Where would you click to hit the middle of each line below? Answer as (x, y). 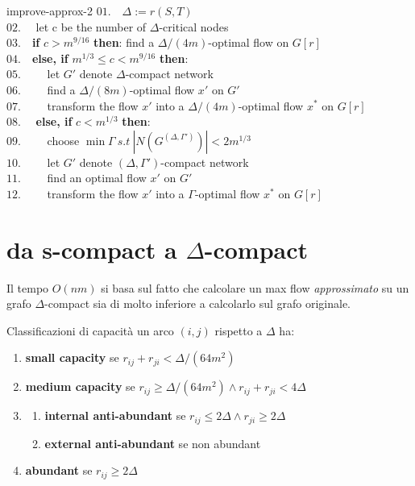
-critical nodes (194, 26)
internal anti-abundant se (115, 415)
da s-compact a (92, 249)
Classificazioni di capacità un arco (90, 330)
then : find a (124, 42)
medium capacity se (80, 386)
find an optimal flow (97, 178)
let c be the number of (91, 26)
